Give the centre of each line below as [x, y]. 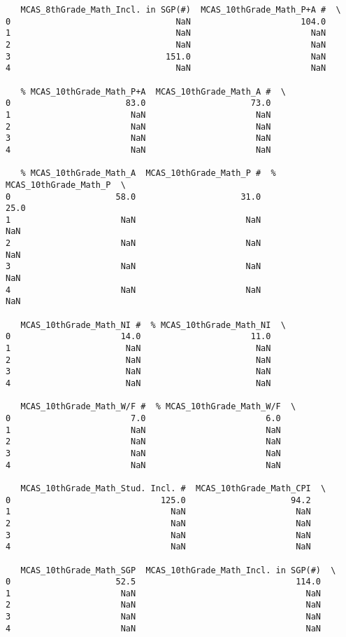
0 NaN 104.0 [166, 21]
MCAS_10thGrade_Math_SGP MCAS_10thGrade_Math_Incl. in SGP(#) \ [178, 570]
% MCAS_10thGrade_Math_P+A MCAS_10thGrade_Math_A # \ [153, 91]
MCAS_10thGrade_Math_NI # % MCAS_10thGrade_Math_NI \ [153, 325]
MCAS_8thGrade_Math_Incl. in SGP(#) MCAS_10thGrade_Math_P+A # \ [181, 10]
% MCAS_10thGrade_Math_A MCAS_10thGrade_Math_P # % [148, 173]
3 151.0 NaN [166, 56]
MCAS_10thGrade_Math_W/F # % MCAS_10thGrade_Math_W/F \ [158, 407]
